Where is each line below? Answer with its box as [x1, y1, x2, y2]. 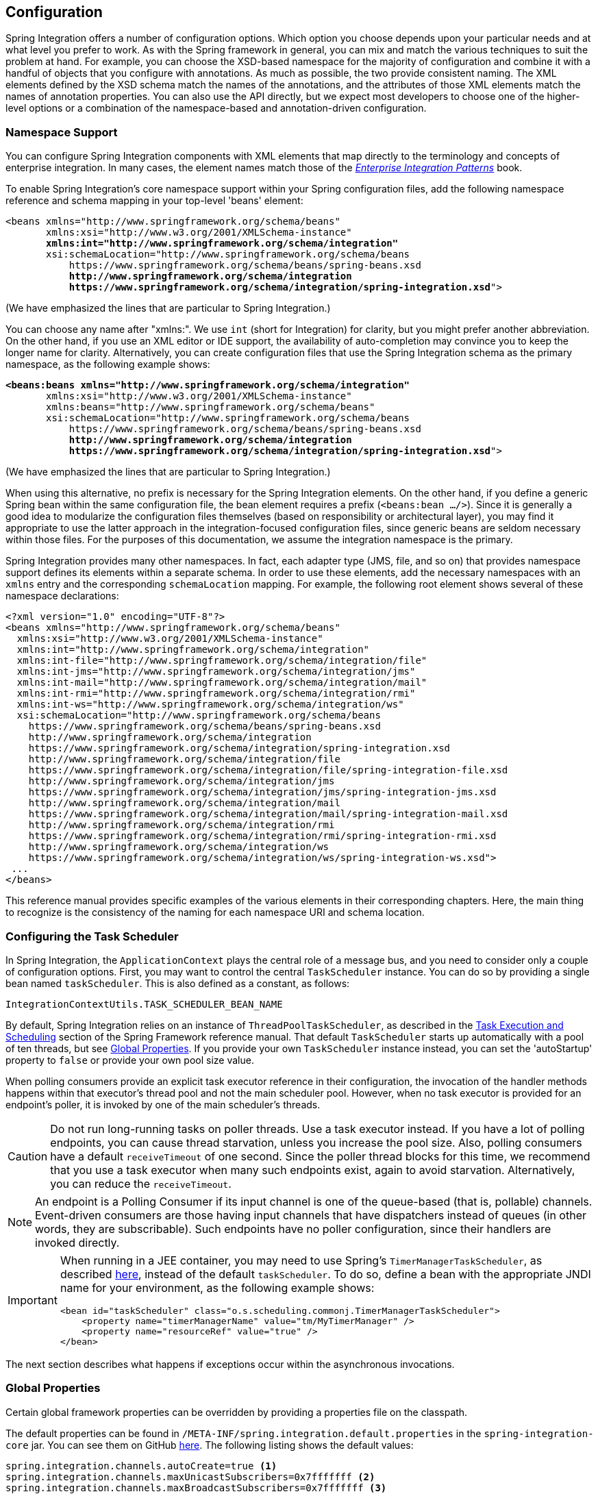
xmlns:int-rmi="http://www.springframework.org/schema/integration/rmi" [16, 688, 416, 699]
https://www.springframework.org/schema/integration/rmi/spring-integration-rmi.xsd [28, 830, 497, 842]
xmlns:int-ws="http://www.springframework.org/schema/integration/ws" [16, 699, 404, 710]
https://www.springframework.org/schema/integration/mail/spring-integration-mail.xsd [28, 808, 508, 820]
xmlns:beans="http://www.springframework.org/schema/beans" [46, 401, 375, 413]
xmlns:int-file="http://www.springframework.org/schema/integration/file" [16, 655, 427, 667]
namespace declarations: [5, 590, 119, 602]
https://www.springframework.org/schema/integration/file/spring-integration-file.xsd [28, 764, 508, 776]
